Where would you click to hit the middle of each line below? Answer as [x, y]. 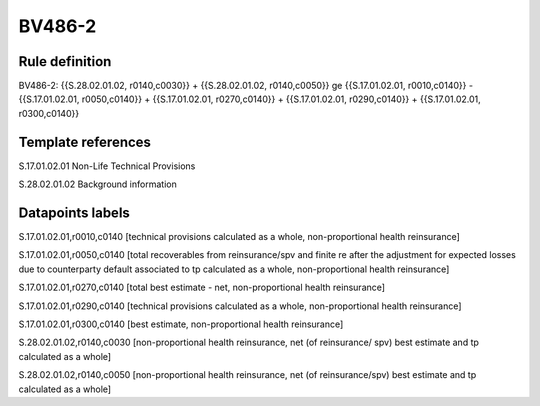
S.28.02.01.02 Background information [97, 184]
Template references [85, 141]
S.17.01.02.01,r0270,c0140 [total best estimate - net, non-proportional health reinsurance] [201, 287]
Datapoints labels [74, 212]
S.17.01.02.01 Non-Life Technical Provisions [107, 166]
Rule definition [65, 61]
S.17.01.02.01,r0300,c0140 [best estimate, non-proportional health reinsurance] [181, 324]
